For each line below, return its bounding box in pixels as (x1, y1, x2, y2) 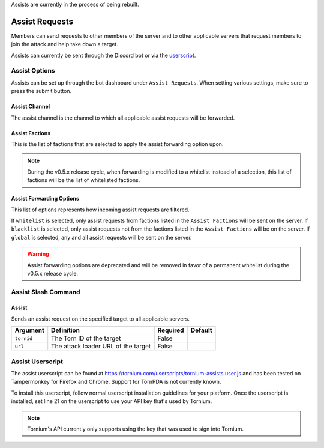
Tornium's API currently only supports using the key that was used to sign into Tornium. (27, 425, 244, 432)
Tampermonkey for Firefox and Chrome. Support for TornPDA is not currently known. (11, 378, 221, 386)
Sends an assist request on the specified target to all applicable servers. (11, 315, 190, 322)
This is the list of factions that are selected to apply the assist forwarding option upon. (11, 141, 224, 147)
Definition (51, 326, 80, 334)
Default (190, 326, 212, 334)
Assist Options (11, 67, 55, 75)
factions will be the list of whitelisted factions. (27, 177, 140, 184)
